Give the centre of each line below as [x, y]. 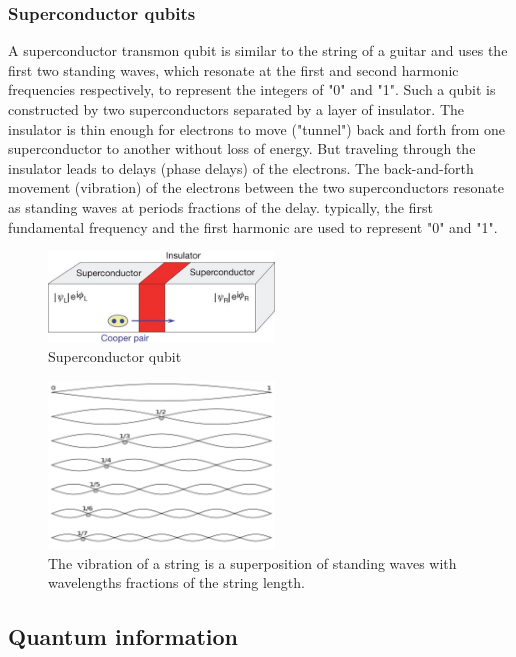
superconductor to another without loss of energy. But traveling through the [242, 148]
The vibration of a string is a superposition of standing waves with [252, 562]
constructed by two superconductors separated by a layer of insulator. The [236, 109]
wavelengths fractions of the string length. [176, 582]
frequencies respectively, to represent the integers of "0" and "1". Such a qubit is [252, 89]
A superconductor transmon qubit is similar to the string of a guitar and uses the [258, 50]
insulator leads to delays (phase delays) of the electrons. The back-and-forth [241, 167]
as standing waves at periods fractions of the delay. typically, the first [220, 206]
